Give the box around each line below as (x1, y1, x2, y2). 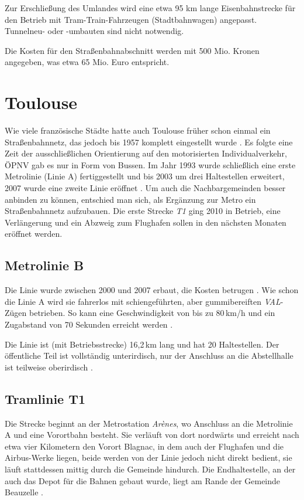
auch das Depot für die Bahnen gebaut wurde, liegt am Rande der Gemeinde (5, 474, 281, 487)
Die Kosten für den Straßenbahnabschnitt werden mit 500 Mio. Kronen (5, 44, 260, 56)
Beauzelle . (5, 486, 43, 498)
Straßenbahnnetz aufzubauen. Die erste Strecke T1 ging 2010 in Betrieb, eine (5, 205, 281, 217)
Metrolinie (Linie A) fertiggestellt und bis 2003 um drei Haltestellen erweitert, (5, 170, 285, 182)
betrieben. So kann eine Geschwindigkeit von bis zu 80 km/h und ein (29, 307, 275, 319)
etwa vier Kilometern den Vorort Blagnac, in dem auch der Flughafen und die (5, 440, 284, 452)
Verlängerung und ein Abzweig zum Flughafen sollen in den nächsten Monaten (5, 216, 286, 228)
